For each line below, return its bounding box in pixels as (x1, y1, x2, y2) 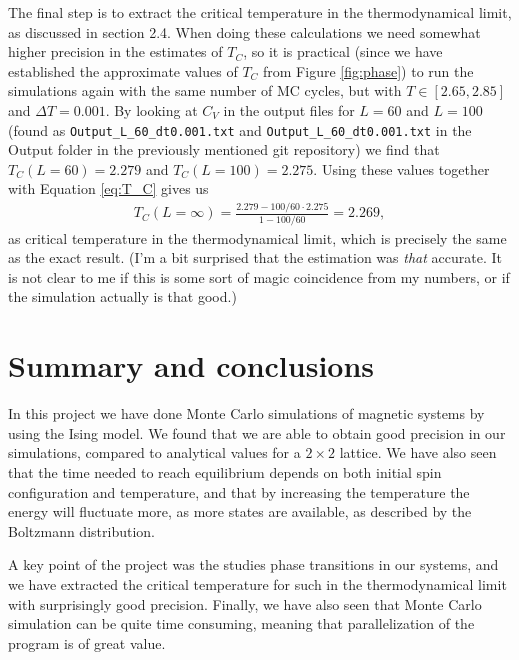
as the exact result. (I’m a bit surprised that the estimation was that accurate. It (8, 247, 502, 268)
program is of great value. (8, 632, 166, 653)
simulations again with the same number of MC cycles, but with (8, 80, 402, 101)
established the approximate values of (8, 60, 238, 81)
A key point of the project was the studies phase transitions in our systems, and (8, 554, 499, 575)
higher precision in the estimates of (8, 41, 223, 62)
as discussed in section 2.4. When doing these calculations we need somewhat (8, 21, 481, 42)
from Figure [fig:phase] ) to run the (263, 60, 474, 81)
